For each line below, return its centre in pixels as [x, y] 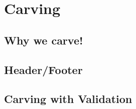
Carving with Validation [68, 99]
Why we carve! [44, 40]
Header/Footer [43, 69]
